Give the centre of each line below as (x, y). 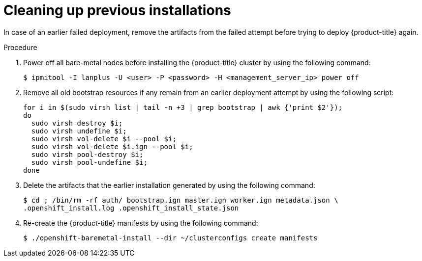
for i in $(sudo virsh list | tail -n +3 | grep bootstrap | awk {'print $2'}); (183, 107)
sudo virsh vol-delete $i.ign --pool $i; (112, 146)
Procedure (20, 47)
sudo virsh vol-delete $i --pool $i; (104, 139)
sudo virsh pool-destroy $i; (87, 154)
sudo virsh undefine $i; (79, 131)
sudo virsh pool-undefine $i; (89, 162)
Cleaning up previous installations (117, 10)
